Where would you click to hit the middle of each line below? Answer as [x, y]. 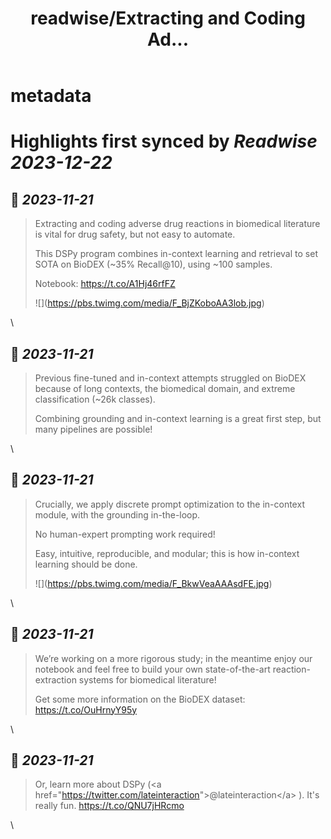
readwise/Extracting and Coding [168, 18]
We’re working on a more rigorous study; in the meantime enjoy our [173, 658]
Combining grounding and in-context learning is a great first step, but [178, 418]
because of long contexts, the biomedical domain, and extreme [165, 388]
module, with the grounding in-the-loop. [117, 514]
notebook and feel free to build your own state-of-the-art [152, 669]
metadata [51, 96]
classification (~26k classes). [95, 399]
